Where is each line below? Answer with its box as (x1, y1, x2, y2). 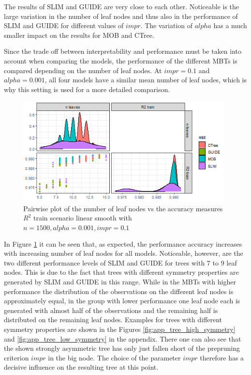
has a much (213, 20, 247, 31)
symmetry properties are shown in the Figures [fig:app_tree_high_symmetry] (4, 324, 236, 334)
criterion (4, 352, 29, 362)
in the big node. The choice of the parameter (48, 352, 181, 362)
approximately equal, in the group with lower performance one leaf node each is (4, 296, 240, 306)
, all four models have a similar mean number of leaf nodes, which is (44, 75, 247, 85)
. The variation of (140, 20, 192, 31)
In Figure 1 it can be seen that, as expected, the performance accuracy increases (4, 238, 242, 249)
